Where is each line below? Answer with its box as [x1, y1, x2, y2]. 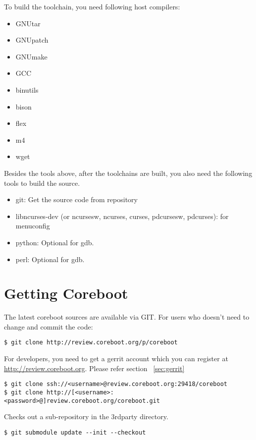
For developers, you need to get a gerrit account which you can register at [4, 353, 228, 364]
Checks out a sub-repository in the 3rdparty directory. [4, 411, 168, 422]
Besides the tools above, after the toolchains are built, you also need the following [4, 167, 253, 178]
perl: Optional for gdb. [15, 254, 85, 264]
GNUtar [15, 18, 41, 28]
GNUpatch [15, 35, 49, 45]
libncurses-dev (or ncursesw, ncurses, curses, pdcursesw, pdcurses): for [15, 211, 229, 221]
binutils [15, 84, 39, 95]
